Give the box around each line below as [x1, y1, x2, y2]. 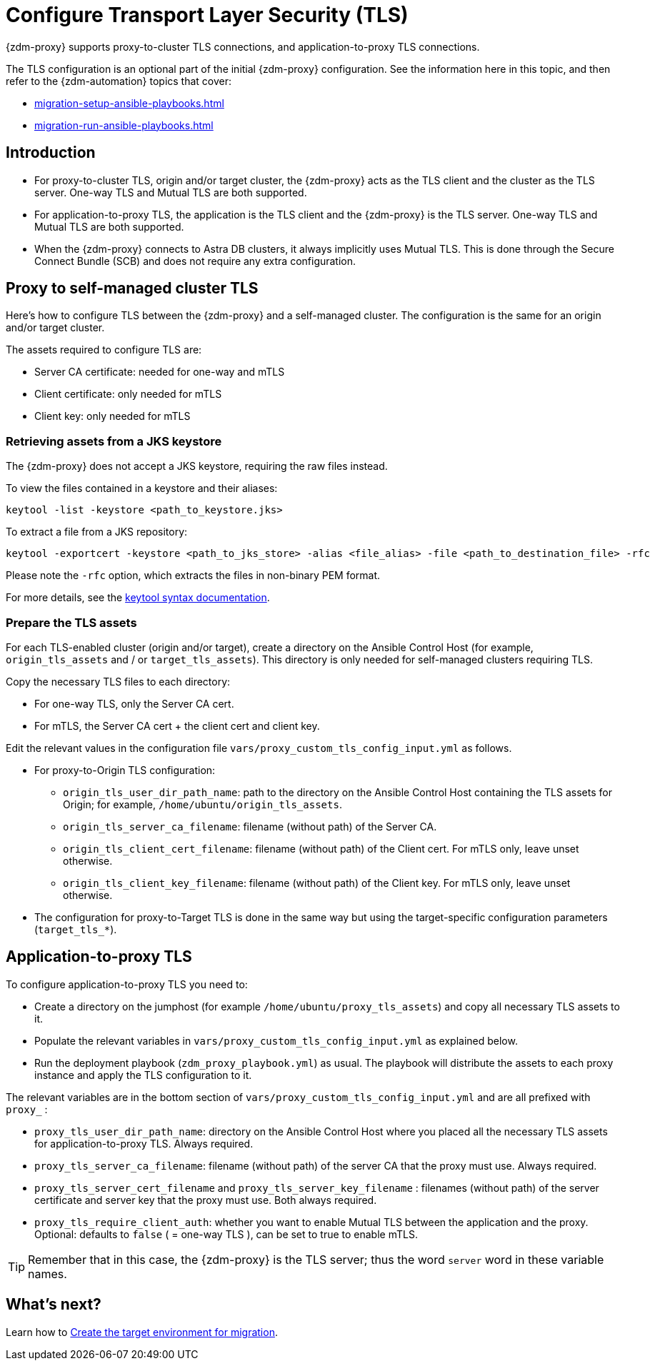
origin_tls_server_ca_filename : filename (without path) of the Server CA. [63, 820, 437, 833]
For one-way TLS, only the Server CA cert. [34, 697, 234, 710]
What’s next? [6, 1295, 101, 1314]
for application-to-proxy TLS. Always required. [34, 1137, 254, 1150]
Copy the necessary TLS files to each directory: [6, 675, 231, 688]
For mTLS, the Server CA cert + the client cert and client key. [34, 719, 320, 732]
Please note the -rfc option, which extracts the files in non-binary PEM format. [6, 569, 381, 582]
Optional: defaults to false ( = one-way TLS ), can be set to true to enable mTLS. [34, 1227, 418, 1240]
